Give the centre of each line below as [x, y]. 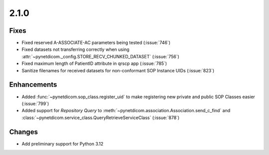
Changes [24, 132]
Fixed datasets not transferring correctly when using [75, 49]
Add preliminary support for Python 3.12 [63, 144]
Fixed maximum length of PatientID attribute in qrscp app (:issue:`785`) [94, 64]
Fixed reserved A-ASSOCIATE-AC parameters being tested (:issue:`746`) [96, 43]
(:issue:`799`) [35, 103]
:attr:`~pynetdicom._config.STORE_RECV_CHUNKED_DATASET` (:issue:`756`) [100, 56]
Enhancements [33, 85]
